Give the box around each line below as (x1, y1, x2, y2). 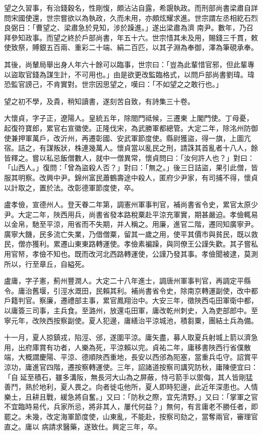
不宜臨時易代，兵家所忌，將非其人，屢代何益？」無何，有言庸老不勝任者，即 (4, 401, 258, 412)
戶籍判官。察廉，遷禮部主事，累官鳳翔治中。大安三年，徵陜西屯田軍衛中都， (4, 295, 258, 306)
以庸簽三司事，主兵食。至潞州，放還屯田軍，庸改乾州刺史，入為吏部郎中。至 (4, 305, 258, 316)
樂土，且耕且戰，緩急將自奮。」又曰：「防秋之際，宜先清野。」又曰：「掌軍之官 (4, 391, 258, 402)
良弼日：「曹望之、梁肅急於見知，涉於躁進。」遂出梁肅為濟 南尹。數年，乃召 (4, 22, 253, 33)
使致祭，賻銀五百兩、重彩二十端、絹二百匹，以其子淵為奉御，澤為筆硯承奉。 (4, 42, 258, 53)
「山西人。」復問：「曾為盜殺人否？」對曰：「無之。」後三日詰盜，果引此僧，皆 (4, 162, 258, 173)
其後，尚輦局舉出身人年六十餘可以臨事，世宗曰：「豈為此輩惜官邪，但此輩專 (4, 59, 254, 69)
